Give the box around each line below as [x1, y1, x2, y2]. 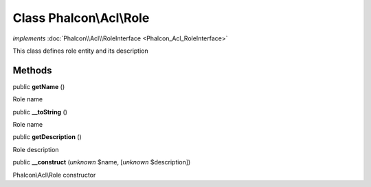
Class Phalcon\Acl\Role [12, 10, 150, 25]
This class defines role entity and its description [12, 47, 148, 55]
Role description [12, 145, 59, 153]
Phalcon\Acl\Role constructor [12, 171, 96, 179]
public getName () [12, 82, 65, 90]
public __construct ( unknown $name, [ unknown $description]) [12, 158, 191, 166]
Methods [12, 64, 52, 76]
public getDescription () [12, 133, 82, 141]
